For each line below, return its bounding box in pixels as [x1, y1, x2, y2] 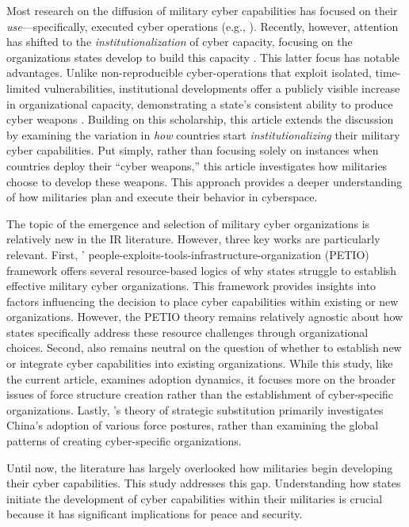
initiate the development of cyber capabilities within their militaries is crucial [6, 490, 383, 506]
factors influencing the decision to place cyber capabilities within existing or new [6, 292, 399, 309]
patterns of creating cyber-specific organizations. [6, 433, 242, 449]
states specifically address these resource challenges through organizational [6, 323, 369, 340]
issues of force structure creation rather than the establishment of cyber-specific [6, 386, 394, 403]
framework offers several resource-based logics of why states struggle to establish [6, 262, 397, 278]
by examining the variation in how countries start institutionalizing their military [6, 126, 400, 143]
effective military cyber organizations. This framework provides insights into [6, 277, 377, 294]
